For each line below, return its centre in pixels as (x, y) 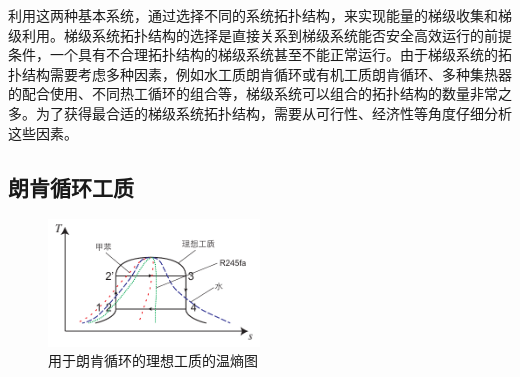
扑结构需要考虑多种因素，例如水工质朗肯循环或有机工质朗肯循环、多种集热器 (260, 73)
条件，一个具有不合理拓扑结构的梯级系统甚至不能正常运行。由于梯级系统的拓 (260, 54)
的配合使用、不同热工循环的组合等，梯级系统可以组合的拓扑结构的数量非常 (253, 93)
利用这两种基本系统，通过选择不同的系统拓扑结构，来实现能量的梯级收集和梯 (260, 15)
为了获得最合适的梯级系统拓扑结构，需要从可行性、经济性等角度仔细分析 (273, 112)
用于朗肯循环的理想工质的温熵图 (153, 360)
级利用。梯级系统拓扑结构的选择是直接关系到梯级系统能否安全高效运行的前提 (260, 34)
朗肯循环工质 (71, 186)
